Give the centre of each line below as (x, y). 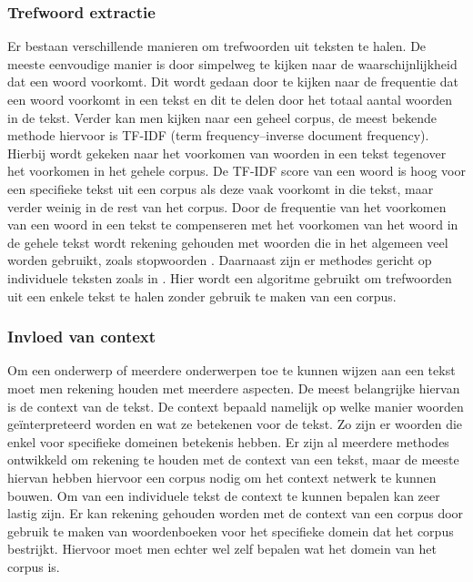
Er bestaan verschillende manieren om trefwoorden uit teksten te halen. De (217, 46)
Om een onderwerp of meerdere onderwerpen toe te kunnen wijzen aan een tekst (231, 370)
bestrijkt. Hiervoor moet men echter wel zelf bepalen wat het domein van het (222, 549)
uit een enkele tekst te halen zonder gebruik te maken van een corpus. (202, 296)
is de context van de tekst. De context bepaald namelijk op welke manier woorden (236, 406)
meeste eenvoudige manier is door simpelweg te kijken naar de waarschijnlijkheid (232, 63)
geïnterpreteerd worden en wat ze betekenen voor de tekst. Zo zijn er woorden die (235, 424)
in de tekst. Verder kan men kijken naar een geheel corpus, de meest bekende (222, 117)
